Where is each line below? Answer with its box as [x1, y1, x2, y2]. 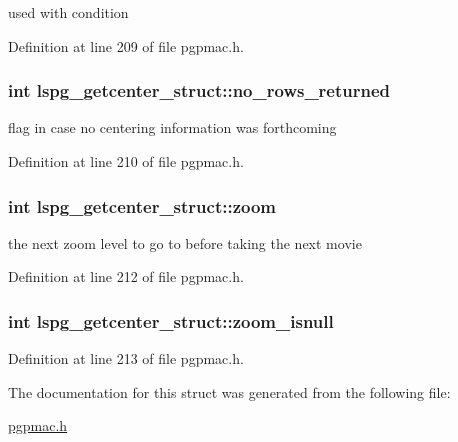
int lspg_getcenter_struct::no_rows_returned [8, 78, 391, 103]
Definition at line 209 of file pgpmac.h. [8, 35, 244, 56]
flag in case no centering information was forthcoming [8, 117, 337, 138]
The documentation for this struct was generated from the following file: [8, 381, 451, 402]
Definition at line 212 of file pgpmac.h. [8, 266, 244, 287]
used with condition [8, 2, 129, 22]
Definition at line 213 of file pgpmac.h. [8, 348, 244, 369]
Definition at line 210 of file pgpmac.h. [8, 151, 244, 171]
